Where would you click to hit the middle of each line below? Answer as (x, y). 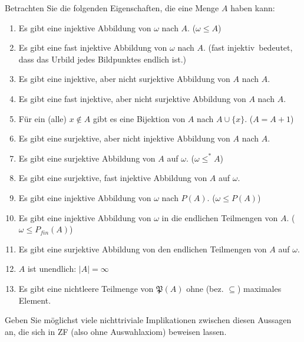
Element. (35, 300)
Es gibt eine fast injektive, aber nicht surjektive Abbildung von (132, 98)
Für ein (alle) (43, 118)
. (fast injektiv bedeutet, (248, 47)
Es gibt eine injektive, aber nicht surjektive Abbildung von (124, 79)
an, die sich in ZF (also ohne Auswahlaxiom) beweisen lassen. (116, 331)
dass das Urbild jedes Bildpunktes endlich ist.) (103, 59)
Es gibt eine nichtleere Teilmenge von (86, 288)
